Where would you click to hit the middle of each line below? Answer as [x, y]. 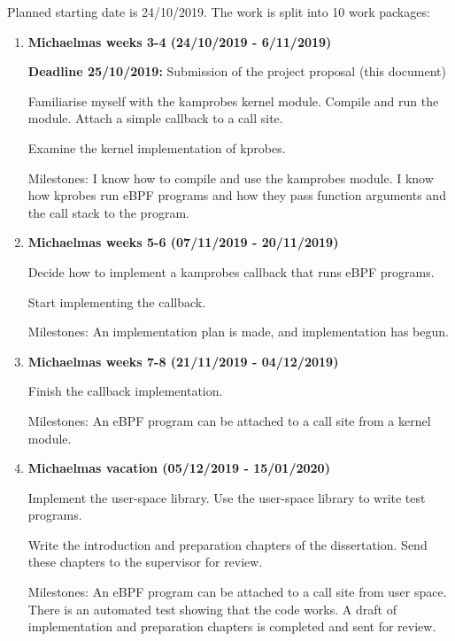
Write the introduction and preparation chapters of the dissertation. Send [227, 544]
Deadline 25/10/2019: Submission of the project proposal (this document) [237, 71]
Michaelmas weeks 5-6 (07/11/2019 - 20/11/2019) [183, 242]
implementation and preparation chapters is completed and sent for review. [232, 626]
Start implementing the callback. [117, 301]
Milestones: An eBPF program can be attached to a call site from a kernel [229, 420]
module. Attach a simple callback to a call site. [155, 118]
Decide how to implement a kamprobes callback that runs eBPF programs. [231, 271]
